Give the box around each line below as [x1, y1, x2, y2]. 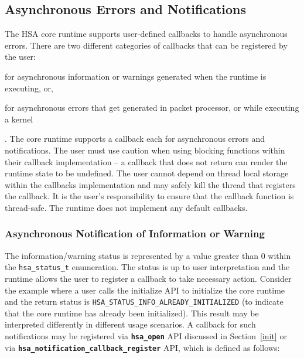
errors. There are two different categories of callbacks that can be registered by [5, 39, 288, 51]
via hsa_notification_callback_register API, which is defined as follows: [5, 341, 280, 353]
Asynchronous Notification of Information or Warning [5, 226, 265, 241]
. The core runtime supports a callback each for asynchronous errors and [5, 132, 265, 145]
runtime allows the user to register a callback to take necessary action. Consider [5, 272, 292, 284]
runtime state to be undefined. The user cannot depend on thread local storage [5, 167, 289, 179]
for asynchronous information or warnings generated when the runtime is [5, 70, 267, 82]
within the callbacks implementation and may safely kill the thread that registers [5, 178, 296, 190]
